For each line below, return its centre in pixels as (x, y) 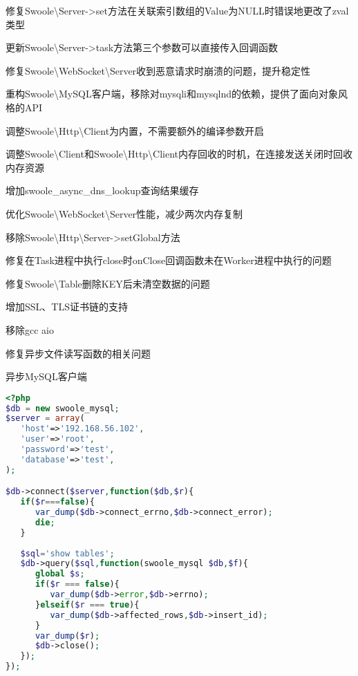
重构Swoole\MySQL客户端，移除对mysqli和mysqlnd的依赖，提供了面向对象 (172, 94)
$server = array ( (45, 419)
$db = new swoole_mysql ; (63, 408)
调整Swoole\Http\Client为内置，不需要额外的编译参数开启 (135, 130)
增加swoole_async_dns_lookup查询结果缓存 (102, 190)
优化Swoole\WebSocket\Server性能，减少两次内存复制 (124, 213)
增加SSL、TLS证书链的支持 (67, 307)
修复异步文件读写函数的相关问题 (78, 353)
